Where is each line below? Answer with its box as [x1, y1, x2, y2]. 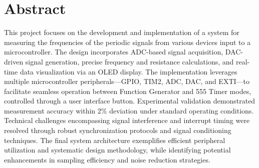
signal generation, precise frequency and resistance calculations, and [25, 56, 234, 66]
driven [4, 56, 24, 66]
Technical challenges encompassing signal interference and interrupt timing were [4, 115, 250, 125]
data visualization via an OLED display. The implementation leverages [20, 66, 237, 76]
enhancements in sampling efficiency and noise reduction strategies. [4, 154, 210, 164]
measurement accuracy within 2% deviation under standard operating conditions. [4, 105, 254, 115]
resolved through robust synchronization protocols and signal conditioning [4, 125, 231, 135]
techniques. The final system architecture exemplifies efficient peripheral [4, 134, 225, 145]
